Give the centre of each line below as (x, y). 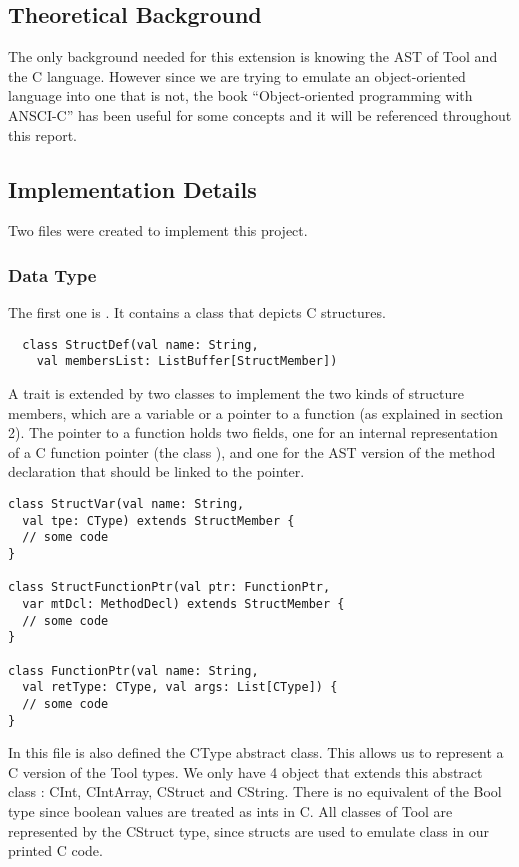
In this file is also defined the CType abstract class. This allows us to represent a (256, 752)
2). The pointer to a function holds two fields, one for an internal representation (253, 432)
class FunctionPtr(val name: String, (133, 670)
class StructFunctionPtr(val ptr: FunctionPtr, (169, 587)
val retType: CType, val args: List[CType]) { (180, 687)
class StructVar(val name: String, (126, 504)
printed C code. (55, 850)
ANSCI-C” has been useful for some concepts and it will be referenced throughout (260, 114)
